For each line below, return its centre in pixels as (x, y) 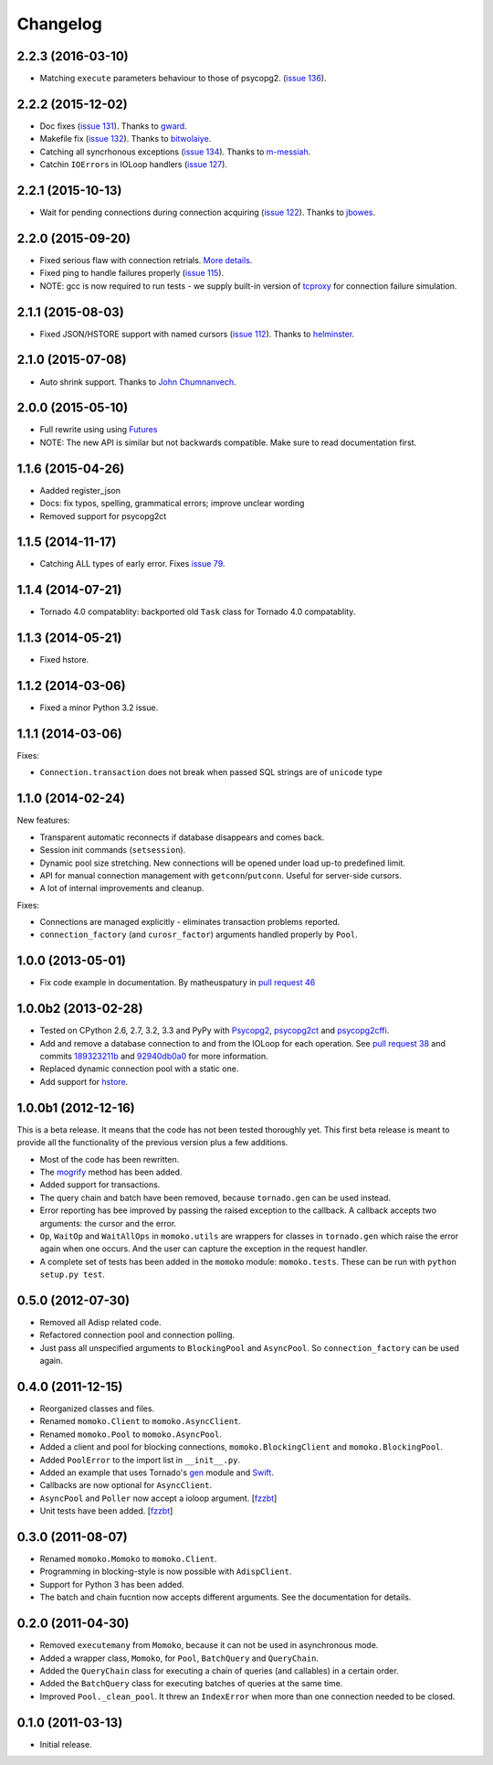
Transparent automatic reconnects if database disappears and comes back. (182, 837)
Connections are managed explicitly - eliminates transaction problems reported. (190, 922)
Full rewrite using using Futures (99, 430)
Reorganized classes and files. (97, 1409)
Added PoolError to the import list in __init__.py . (140, 1460)
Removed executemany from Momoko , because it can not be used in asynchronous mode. (209, 1645)
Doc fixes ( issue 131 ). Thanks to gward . (113, 126)
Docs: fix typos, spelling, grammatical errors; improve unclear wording (172, 504)
